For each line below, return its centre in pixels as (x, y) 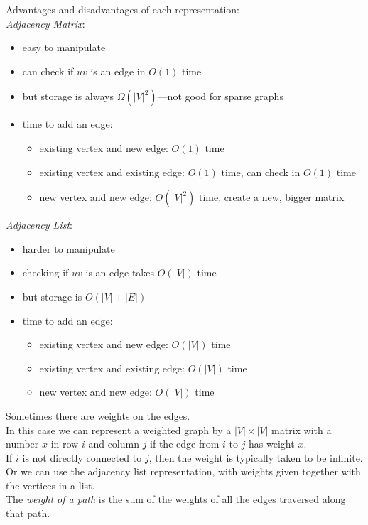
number (22, 444)
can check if (48, 71)
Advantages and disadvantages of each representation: (123, 9)
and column (114, 444)
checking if (45, 272)
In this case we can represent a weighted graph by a (119, 429)
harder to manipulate (69, 248)
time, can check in (261, 172)
